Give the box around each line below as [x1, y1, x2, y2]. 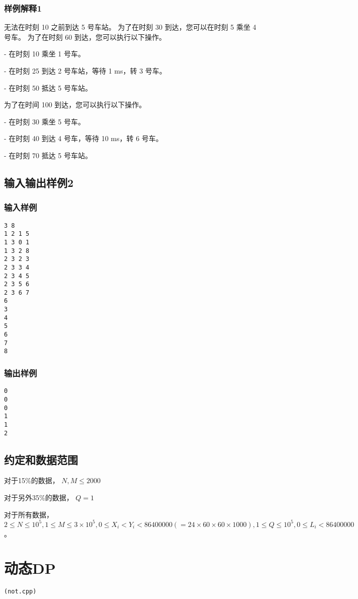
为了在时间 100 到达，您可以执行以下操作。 [4, 99, 146, 110]
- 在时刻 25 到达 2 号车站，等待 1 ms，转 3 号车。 [4, 65, 166, 76]
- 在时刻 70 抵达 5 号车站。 [4, 150, 92, 160]
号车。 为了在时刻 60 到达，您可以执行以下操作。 [4, 31, 166, 42]
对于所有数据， [4, 509, 53, 519]
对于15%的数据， [4, 475, 59, 486]
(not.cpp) [4, 588, 37, 595]
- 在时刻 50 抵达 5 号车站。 [4, 82, 92, 93]
